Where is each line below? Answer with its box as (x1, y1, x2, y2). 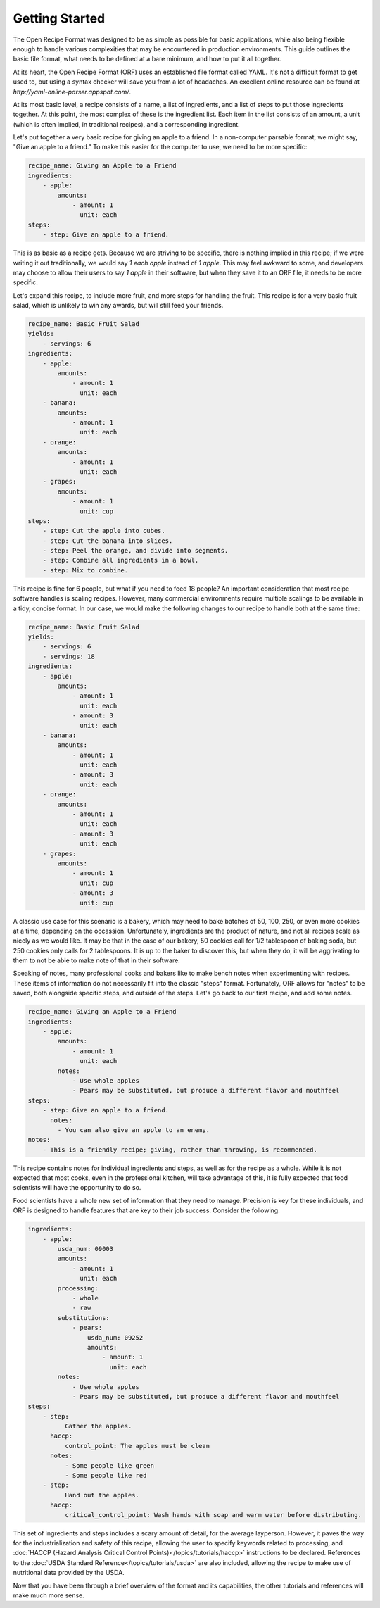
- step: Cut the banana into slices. (42, 536, 173, 545)
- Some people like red (64, 1471, 147, 1480)
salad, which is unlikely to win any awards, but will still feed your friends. (13, 301, 224, 310)
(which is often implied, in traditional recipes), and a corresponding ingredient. (13, 120, 241, 128)
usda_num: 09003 (57, 1245, 114, 1253)
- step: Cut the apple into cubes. (42, 527, 165, 535)
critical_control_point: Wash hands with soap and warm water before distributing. (64, 1511, 362, 1519)
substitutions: (57, 1314, 110, 1321)
